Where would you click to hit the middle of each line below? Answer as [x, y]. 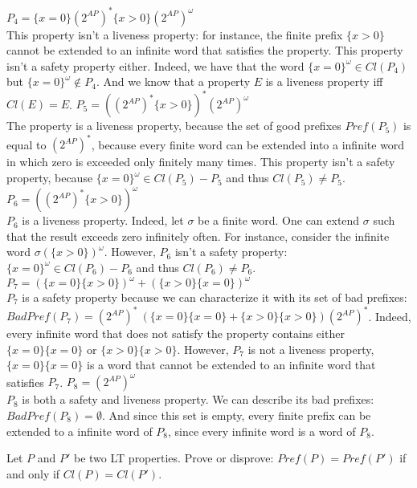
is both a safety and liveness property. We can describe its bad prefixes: [198, 399]
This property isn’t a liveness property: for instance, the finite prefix [175, 34]
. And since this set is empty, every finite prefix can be [236, 415]
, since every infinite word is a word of [262, 431]
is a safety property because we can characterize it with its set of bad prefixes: [215, 297]
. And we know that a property [174, 81]
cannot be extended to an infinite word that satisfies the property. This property [205, 50]
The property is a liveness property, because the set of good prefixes [174, 126]
